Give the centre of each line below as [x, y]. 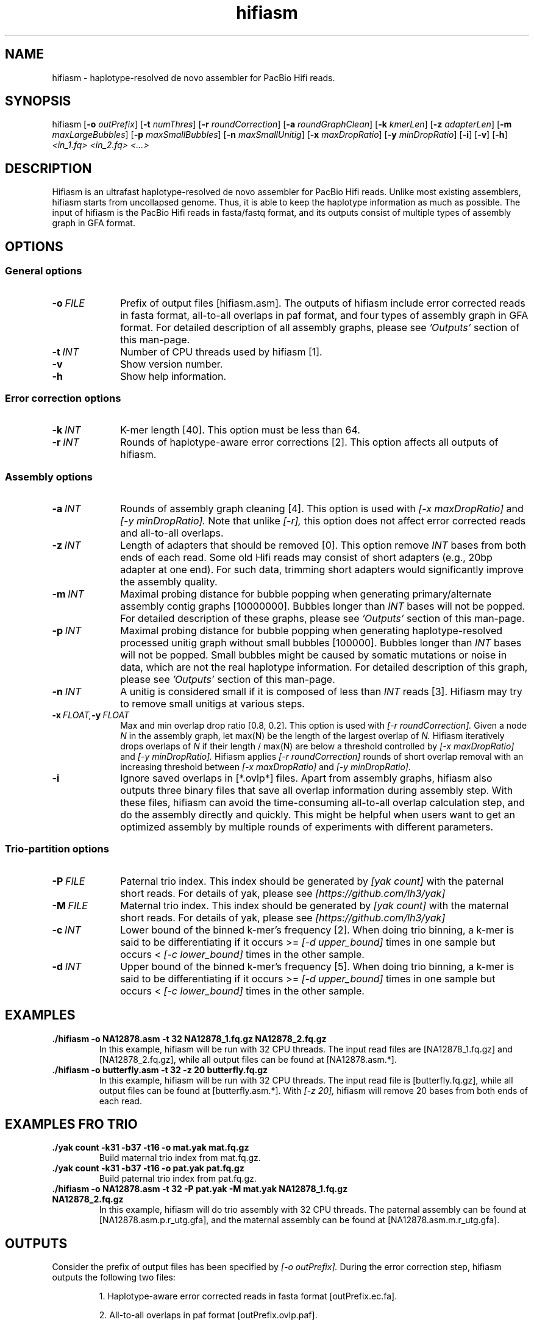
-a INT [66, 509]
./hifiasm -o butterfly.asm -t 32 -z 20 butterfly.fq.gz [160, 1070]
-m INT [68, 594]
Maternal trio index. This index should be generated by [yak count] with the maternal [315, 905]
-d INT [67, 966]
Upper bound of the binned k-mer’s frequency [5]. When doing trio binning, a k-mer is [317, 966]
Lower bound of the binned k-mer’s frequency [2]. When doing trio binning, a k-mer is [317, 930]
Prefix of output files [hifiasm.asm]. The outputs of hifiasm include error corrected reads [323, 303]
